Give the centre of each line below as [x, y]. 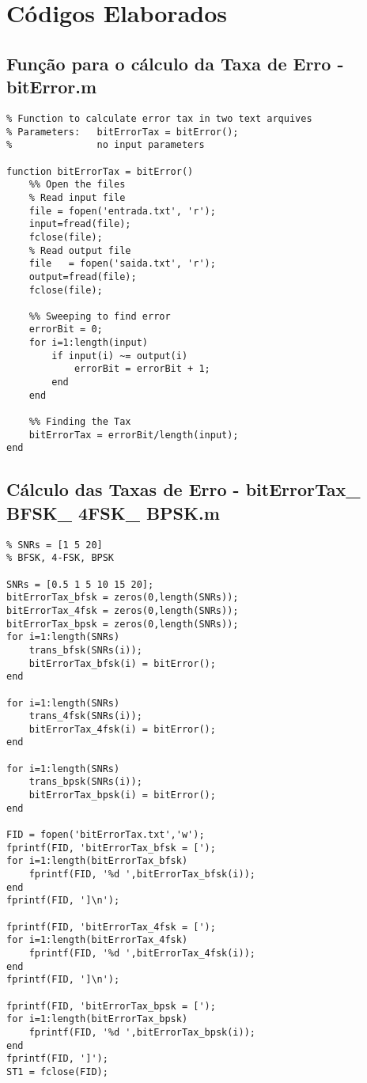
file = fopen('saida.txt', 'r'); [122, 264]
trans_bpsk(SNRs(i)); [85, 782]
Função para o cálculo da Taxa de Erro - [175, 63]
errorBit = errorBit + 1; [142, 369]
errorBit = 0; [66, 329]
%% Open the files [77, 185]
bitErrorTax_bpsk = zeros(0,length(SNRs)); [123, 624]
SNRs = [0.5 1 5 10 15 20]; [80, 584]
